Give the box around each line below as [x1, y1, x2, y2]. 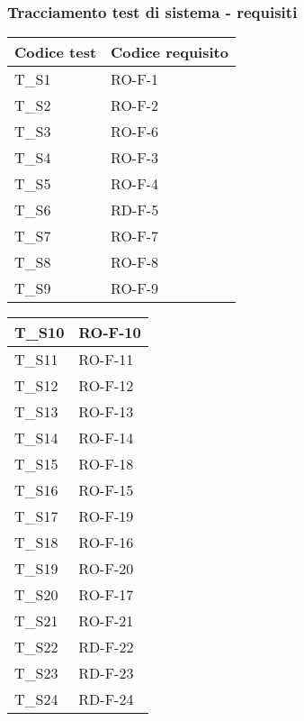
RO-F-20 [78, 558, 134, 580]
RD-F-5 [111, 199, 159, 221]
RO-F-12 [78, 375, 134, 397]
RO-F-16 [78, 532, 134, 553]
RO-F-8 [111, 251, 158, 273]
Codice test [14, 41, 97, 63]
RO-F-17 [78, 584, 134, 606]
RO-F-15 [78, 479, 134, 501]
